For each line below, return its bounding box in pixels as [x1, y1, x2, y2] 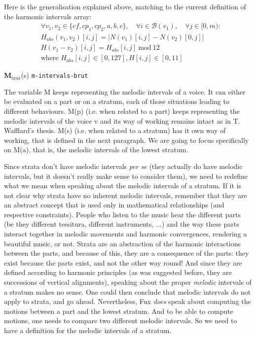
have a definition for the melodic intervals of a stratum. [4, 325, 172, 336]
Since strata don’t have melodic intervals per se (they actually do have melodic [4, 161, 243, 171]
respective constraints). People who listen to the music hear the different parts [4, 209, 241, 219]
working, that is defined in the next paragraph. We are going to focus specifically [4, 135, 249, 145]
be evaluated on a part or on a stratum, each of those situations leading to [4, 96, 229, 106]
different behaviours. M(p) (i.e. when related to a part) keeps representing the [4, 105, 240, 116]
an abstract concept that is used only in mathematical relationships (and [4, 200, 224, 210]
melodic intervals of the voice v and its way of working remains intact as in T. [4, 115, 240, 126]
